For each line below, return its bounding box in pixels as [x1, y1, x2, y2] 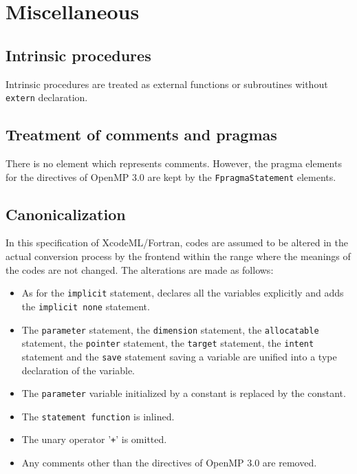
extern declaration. [6, 90, 88, 105]
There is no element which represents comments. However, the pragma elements [6, 156, 342, 171]
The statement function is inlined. [21, 409, 175, 423]
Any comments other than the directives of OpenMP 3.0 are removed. [21, 455, 317, 470]
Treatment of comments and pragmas [6, 124, 277, 145]
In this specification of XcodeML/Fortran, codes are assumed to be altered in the [6, 235, 348, 250]
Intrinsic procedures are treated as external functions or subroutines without [6, 76, 328, 91]
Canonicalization [6, 203, 126, 224]
